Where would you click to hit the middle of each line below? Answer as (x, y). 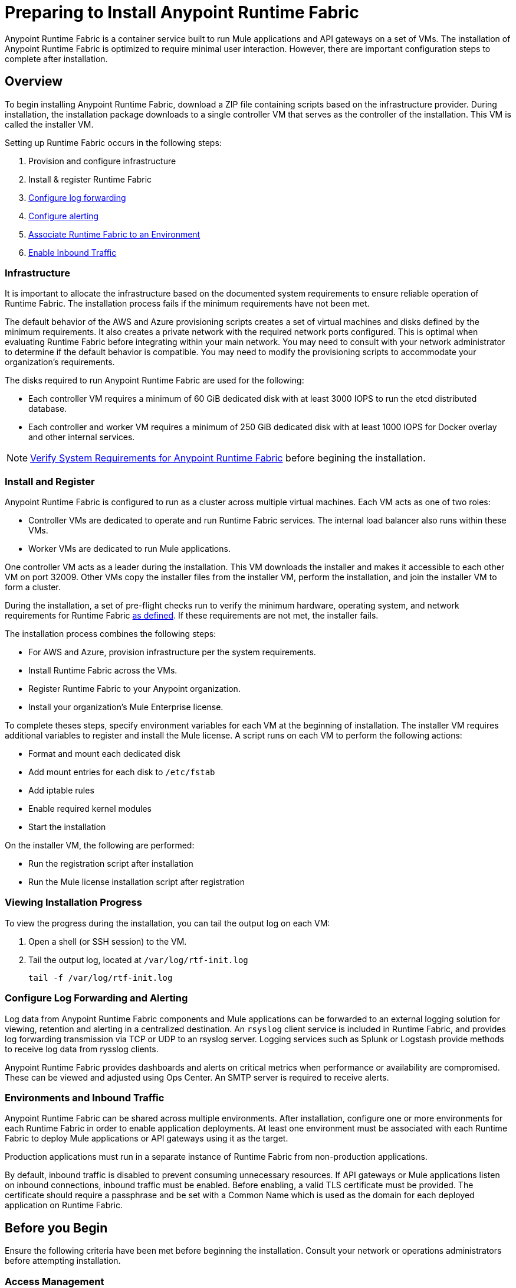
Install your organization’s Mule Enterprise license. (126, 707)
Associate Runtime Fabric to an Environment (114, 234)
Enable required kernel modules (90, 809)
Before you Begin (56, 1228)
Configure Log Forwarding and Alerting (96, 998)
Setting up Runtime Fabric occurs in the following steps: (113, 142)
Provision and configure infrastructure (102, 161)
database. (48, 409)
